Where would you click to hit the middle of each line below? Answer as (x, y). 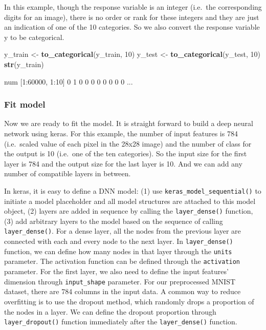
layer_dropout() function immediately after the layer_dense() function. (121, 322)
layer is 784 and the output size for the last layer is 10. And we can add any (123, 163)
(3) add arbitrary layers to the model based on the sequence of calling (114, 221)
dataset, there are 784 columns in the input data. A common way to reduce (123, 291)
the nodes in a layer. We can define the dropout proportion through (110, 311)
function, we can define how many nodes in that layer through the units (118, 251)
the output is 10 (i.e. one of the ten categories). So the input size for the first (126, 153)
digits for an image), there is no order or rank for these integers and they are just (132, 17)
